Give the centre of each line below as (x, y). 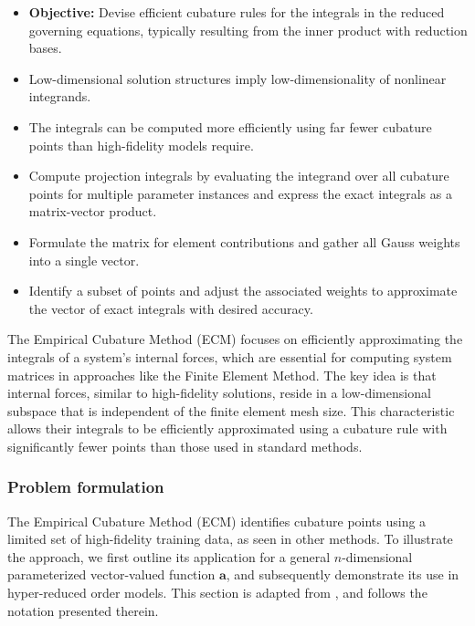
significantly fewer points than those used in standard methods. (185, 446)
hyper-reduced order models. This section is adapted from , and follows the (217, 593)
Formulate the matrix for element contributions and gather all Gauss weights (244, 241)
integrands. (60, 96)
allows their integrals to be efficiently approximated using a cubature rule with (227, 428)
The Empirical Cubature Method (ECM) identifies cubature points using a (217, 521)
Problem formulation (86, 487)
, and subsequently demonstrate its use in (343, 574)
